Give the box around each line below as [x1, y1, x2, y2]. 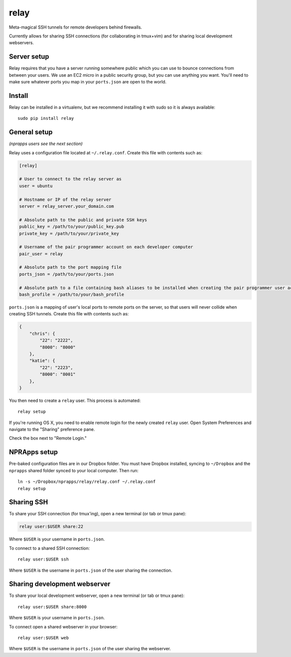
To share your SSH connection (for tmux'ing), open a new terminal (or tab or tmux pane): [9, 511, 186, 517]
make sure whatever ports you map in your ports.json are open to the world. [9, 79, 167, 85]
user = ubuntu [19, 183, 53, 189]
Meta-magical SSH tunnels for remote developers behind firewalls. [9, 24, 143, 30]
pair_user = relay [19, 251, 63, 257]
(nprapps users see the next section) [9, 141, 83, 147]
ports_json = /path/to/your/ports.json [19, 271, 114, 277]
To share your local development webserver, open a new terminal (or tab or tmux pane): [9, 592, 185, 599]
